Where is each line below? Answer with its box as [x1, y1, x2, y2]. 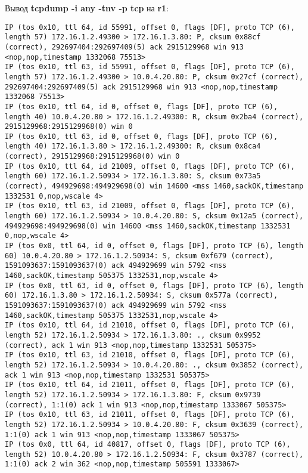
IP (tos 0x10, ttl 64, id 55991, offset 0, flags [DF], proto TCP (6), [5, 23, 295, 32]
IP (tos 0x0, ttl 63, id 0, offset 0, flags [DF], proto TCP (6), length [5, 281, 304, 290]
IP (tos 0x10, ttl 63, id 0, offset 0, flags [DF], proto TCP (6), [5, 132, 278, 141]
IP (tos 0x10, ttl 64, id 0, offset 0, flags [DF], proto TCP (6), [5, 102, 278, 111]
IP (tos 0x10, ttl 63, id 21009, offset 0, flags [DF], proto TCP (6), [5, 202, 295, 211]
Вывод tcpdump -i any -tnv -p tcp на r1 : [5, 2, 169, 14]
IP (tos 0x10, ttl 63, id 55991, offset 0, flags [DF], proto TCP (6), [5, 63, 295, 72]
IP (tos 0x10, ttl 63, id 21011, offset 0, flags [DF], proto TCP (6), [5, 410, 295, 419]
